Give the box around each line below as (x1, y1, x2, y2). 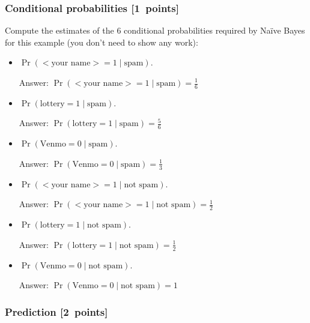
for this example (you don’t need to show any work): (5, 35, 198, 48)
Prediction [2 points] (5, 304, 108, 319)
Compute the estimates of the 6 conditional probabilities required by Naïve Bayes (5, 24, 305, 37)
